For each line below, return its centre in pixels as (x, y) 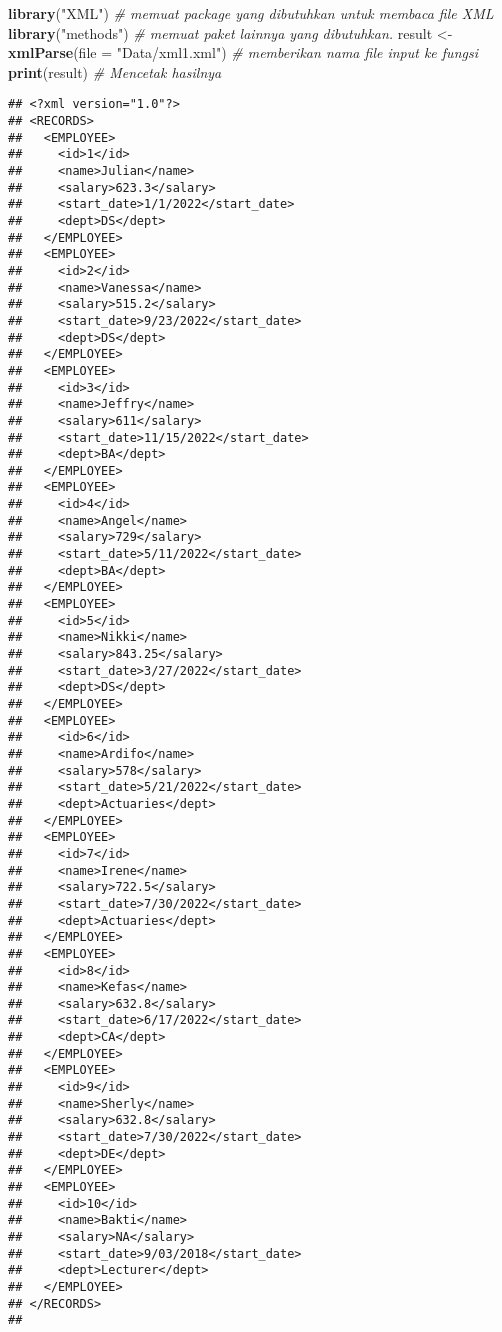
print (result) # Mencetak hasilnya (115, 71)
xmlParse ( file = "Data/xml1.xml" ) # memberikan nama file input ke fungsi (243, 52)
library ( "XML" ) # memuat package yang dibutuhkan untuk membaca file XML (251, 13)
